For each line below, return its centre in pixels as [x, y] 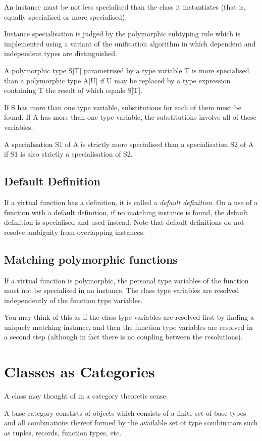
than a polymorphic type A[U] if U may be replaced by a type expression [117, 80]
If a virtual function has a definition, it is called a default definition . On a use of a [131, 202]
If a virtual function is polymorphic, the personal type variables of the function [126, 280]
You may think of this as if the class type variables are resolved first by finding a [129, 317]
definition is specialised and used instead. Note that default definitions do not [124, 222]
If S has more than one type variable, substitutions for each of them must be [123, 107]
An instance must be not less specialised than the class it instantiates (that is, [125, 7]
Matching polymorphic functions [91, 259]
